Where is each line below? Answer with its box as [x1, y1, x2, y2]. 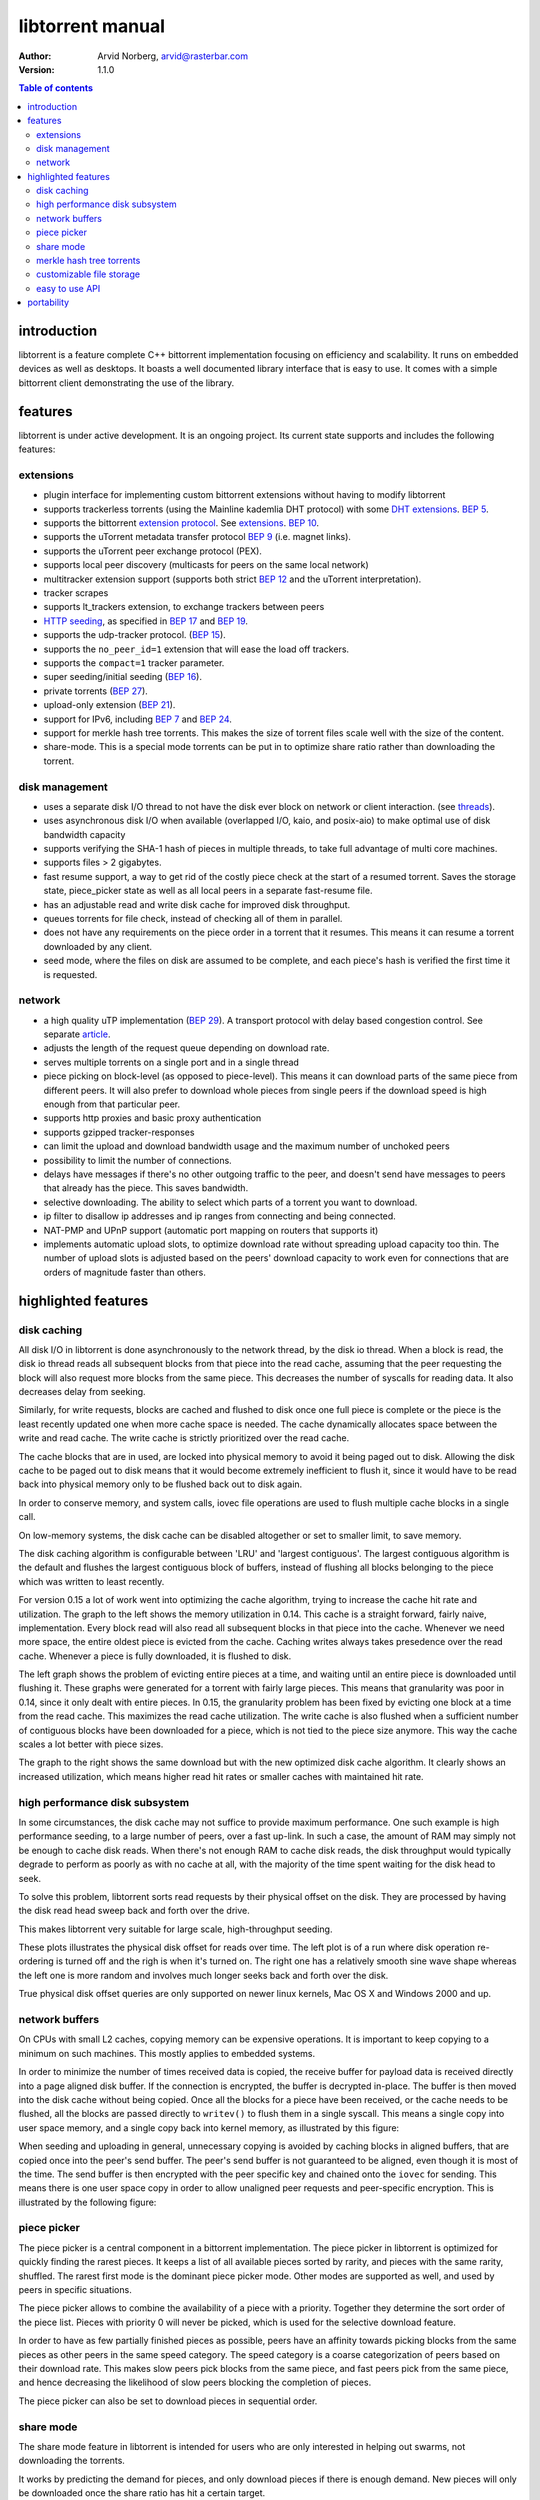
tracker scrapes [43, 587, 109, 599]
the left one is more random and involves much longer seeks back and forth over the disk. [18, 1969, 389, 1981]
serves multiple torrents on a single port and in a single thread [43, 1056, 300, 1068]
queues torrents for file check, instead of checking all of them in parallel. [43, 913, 343, 924]
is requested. [43, 968, 98, 980]
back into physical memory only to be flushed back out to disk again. [18, 1478, 303, 1490]
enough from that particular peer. [43, 1098, 181, 1110]
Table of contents [18, 82, 94, 94]
